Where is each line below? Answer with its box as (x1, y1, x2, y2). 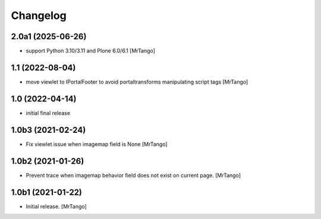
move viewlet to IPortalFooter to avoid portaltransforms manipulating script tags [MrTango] (26, 78, 248, 85)
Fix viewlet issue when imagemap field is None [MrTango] (26, 140, 168, 148)
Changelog (11, 9, 67, 22)
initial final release (26, 109, 71, 116)
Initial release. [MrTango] (26, 202, 87, 210)
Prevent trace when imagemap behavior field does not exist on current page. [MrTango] (26, 172, 241, 179)
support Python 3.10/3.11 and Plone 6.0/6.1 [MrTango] (26, 47, 156, 55)
